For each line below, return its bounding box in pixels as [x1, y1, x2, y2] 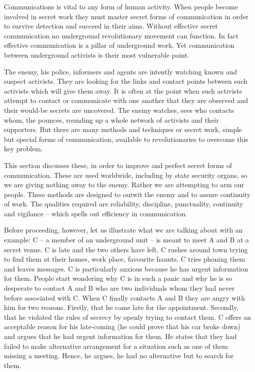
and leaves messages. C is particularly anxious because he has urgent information [4, 263, 248, 273]
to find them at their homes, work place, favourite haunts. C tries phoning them [4, 254, 245, 264]
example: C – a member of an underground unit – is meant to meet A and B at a [4, 235, 249, 245]
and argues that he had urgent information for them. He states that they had [4, 331, 237, 341]
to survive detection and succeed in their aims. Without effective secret [4, 21, 218, 31]
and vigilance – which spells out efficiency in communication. [4, 208, 188, 218]
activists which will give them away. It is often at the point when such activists [4, 85, 242, 96]
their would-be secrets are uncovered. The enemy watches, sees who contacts [4, 104, 234, 115]
